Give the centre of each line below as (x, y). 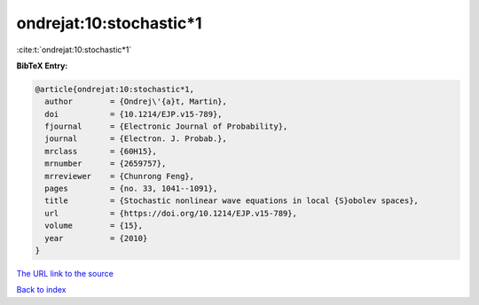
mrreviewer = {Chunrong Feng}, (120, 176)
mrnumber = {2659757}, (106, 164)
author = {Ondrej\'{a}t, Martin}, (136, 102)
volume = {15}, (94, 226)
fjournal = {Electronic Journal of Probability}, (166, 127)
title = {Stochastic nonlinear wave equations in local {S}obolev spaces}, (232, 201)
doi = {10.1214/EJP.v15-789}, (133, 114)
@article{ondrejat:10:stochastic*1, (115, 89)
